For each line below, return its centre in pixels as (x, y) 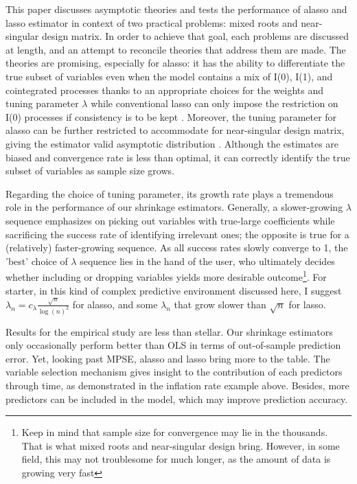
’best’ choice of (37, 261)
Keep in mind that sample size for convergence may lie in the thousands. (175, 432)
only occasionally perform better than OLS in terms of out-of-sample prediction (173, 345)
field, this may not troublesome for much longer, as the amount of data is (176, 459)
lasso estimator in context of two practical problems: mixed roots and (152, 22)
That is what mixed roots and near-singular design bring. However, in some (181, 445)
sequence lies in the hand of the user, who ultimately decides (207, 261)
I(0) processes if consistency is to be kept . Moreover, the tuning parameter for (171, 116)
